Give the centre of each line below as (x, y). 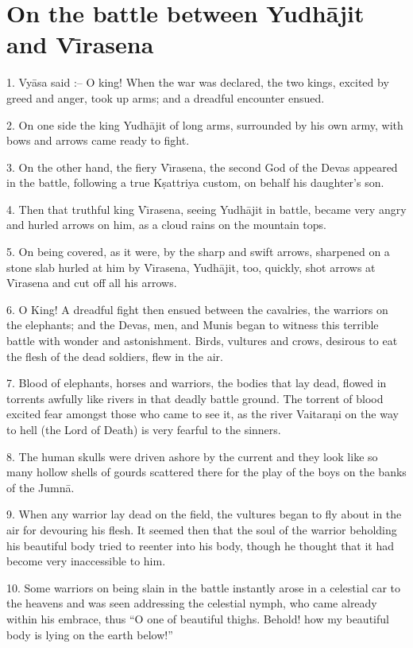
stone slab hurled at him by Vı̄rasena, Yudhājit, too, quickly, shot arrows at (191, 267)
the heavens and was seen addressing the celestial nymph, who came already (192, 603)
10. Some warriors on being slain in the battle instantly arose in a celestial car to (204, 587)
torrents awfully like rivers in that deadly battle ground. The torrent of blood (195, 398)
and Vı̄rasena (80, 44)
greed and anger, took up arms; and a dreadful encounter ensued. (166, 97)
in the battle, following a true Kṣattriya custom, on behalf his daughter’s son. (195, 182)
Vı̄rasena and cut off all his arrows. (92, 283)
